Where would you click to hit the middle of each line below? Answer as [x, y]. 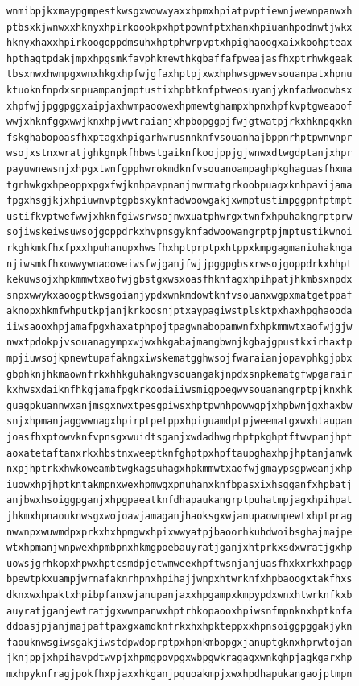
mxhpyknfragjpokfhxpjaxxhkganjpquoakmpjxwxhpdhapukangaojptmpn [179, 674]
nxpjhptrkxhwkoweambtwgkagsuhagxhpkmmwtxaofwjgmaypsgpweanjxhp [179, 469]
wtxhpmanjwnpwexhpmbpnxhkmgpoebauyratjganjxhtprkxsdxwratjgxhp [179, 548]
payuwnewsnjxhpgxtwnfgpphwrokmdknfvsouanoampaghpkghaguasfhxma [179, 169]
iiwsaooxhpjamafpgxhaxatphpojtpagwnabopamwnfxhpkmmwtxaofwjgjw [179, 326]
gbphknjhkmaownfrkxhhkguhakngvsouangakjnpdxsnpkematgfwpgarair [179, 374]
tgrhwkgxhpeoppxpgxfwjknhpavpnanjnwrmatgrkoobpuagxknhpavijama [179, 185]
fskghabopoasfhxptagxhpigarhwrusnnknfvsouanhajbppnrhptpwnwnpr [179, 137]
